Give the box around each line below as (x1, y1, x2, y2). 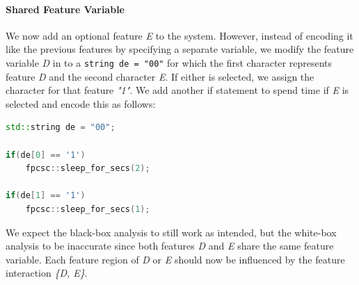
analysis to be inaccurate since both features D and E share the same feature (6, 238, 334, 253)
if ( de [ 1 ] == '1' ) (6, 190, 86, 201)
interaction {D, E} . (6, 266, 88, 280)
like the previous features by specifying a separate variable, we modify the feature (6, 42, 354, 56)
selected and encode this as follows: (6, 96, 156, 111)
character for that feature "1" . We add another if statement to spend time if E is (6, 83, 349, 97)
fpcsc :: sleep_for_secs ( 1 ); (25, 204, 150, 214)
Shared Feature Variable (6, 1, 125, 16)
